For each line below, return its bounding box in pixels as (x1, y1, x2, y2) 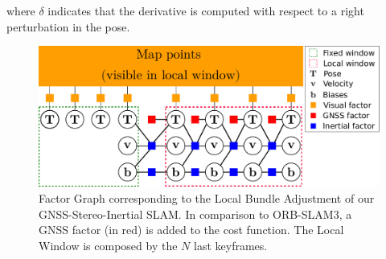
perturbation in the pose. (6, 18, 130, 35)
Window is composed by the (39, 236, 178, 253)
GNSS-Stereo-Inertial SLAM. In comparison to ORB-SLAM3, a (39, 205, 352, 222)
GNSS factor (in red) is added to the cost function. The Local (39, 221, 344, 238)
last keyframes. (194, 236, 268, 253)
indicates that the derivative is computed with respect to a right (47, 2, 364, 18)
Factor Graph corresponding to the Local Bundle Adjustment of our (39, 189, 375, 206)
